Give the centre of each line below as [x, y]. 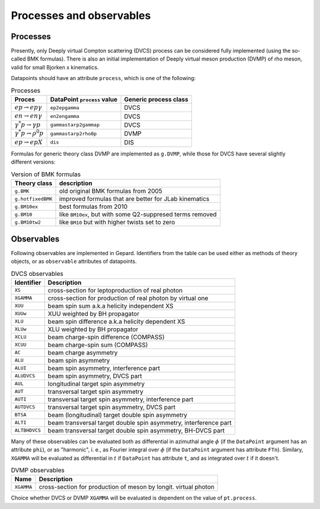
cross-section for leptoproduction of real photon [115, 290]
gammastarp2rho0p [73, 133]
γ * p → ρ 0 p [29, 133]
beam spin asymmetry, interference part [104, 368]
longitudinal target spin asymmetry [96, 384]
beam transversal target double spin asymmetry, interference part [140, 422]
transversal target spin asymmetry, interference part [121, 399]
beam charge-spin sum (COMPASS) [98, 345]
